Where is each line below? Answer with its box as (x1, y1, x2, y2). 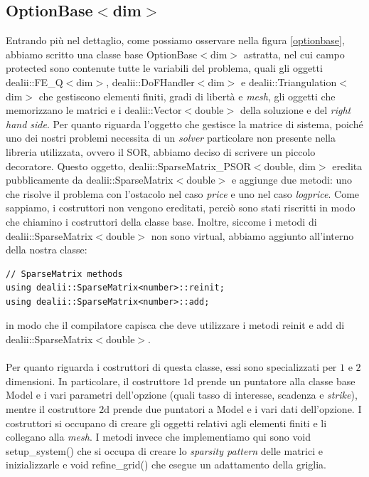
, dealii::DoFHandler (106, 74, 195, 89)
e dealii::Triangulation (241, 74, 337, 89)
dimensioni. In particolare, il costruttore (6, 373, 180, 388)
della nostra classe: (6, 242, 87, 257)
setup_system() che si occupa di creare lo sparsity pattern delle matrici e (6, 443, 323, 458)
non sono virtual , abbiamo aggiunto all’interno (151, 228, 354, 243)
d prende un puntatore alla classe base (188, 373, 355, 388)
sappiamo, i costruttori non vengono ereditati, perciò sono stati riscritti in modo (6, 200, 355, 215)
